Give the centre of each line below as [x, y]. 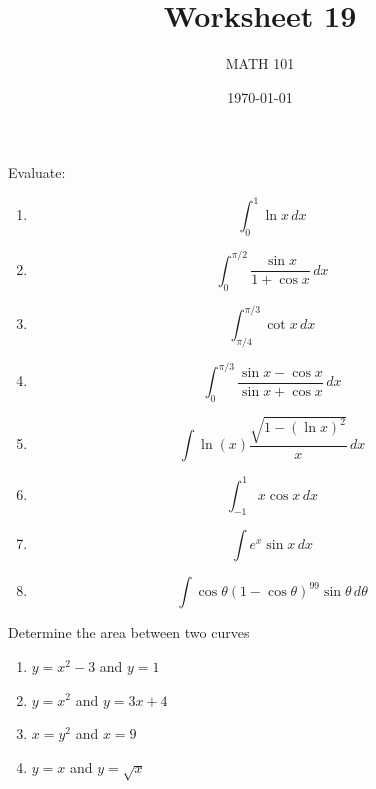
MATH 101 [260, 63]
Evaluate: [37, 172]
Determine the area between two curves [129, 632]
